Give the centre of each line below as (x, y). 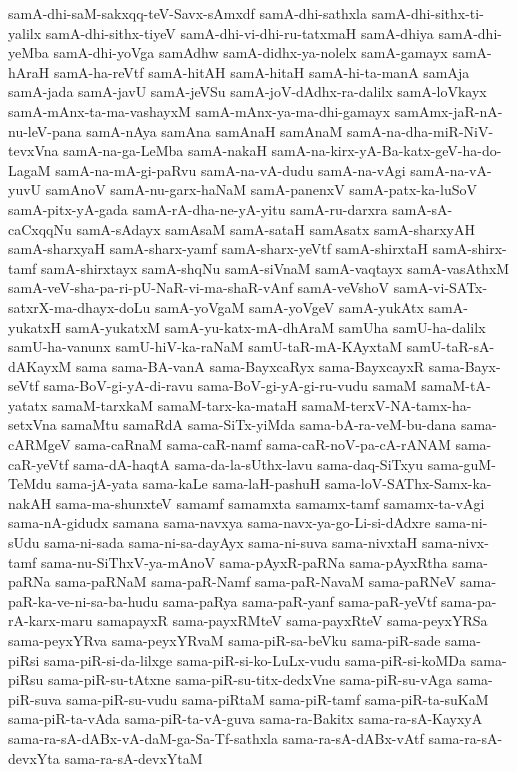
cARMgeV (39, 444)
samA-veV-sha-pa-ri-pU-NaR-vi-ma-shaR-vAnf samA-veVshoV (199, 287)
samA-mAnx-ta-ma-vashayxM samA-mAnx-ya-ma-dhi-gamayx (199, 110)
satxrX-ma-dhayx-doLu (79, 306)
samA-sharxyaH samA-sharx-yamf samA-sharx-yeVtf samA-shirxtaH (218, 248)
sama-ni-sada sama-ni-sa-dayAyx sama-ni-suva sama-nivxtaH (231, 542)
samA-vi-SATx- (440, 287)
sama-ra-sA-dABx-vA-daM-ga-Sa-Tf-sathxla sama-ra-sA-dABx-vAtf (216, 737)
